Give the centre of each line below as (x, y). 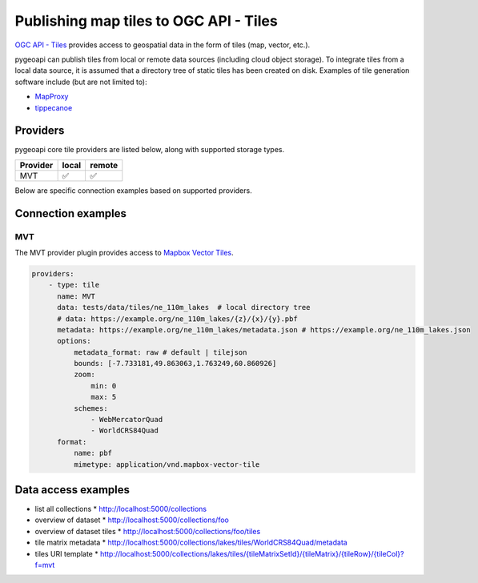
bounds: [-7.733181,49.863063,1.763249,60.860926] (175, 364)
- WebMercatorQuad (127, 420)
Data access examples (72, 490)
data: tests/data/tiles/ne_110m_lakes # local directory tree (184, 308)
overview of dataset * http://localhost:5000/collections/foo (132, 520)
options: (74, 341)
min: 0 (104, 386)
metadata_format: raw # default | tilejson (160, 352)
